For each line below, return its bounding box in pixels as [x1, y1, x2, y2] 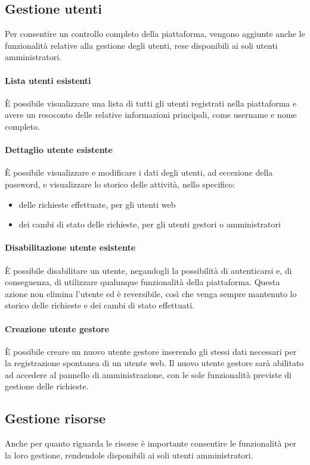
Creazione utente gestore [5, 322, 110, 335]
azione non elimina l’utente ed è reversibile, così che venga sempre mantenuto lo [5, 287, 297, 299]
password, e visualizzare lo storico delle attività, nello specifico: [5, 177, 235, 190]
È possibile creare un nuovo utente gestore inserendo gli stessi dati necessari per [5, 345, 297, 357]
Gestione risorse [5, 409, 106, 427]
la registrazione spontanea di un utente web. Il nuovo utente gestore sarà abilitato [5, 357, 304, 369]
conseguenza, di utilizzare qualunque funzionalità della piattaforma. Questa [5, 276, 280, 288]
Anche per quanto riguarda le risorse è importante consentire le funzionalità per [5, 437, 297, 450]
